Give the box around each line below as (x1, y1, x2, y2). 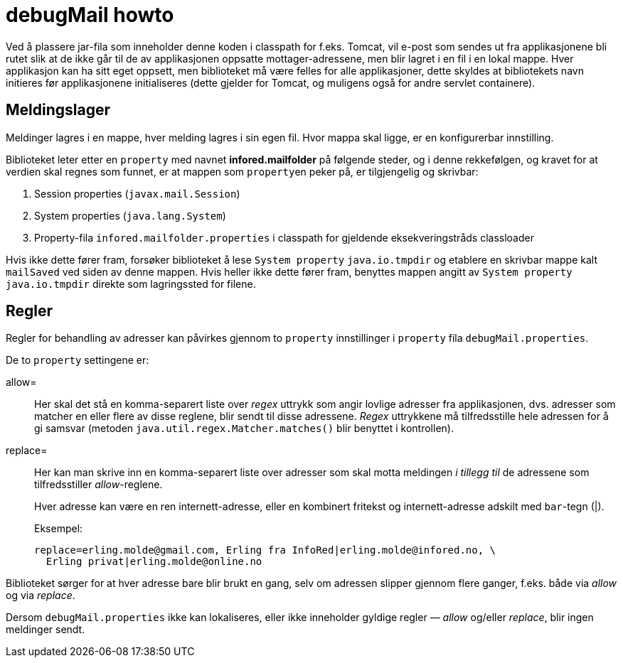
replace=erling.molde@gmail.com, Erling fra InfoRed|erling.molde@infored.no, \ (34, 544, 496, 556)
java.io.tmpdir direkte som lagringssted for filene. (6, 277, 256, 290)
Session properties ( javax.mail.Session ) (34, 187, 240, 200)
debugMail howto (6, 3, 174, 27)
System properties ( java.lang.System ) (34, 209, 226, 222)
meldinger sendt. (6, 623, 85, 636)
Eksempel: (34, 522, 83, 535)
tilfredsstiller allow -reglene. (34, 478, 163, 491)
